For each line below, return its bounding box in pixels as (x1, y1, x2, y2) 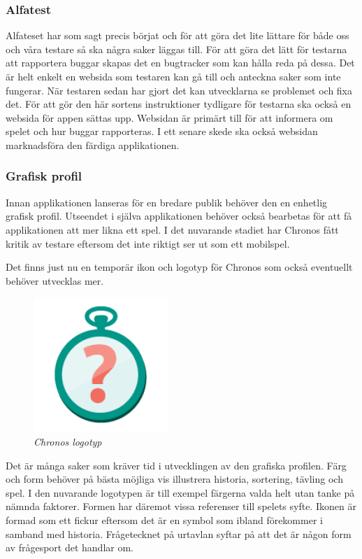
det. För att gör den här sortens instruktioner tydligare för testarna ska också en (6, 97, 352, 111)
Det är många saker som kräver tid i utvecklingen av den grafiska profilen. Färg (6, 458, 347, 472)
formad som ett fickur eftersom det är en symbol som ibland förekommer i (6, 512, 323, 527)
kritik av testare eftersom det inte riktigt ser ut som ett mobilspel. (6, 236, 290, 250)
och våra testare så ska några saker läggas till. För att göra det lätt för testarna (6, 41, 347, 56)
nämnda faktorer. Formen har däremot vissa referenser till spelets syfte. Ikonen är (6, 499, 356, 514)
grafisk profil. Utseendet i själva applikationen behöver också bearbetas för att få (6, 208, 352, 223)
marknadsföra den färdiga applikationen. (6, 137, 180, 152)
